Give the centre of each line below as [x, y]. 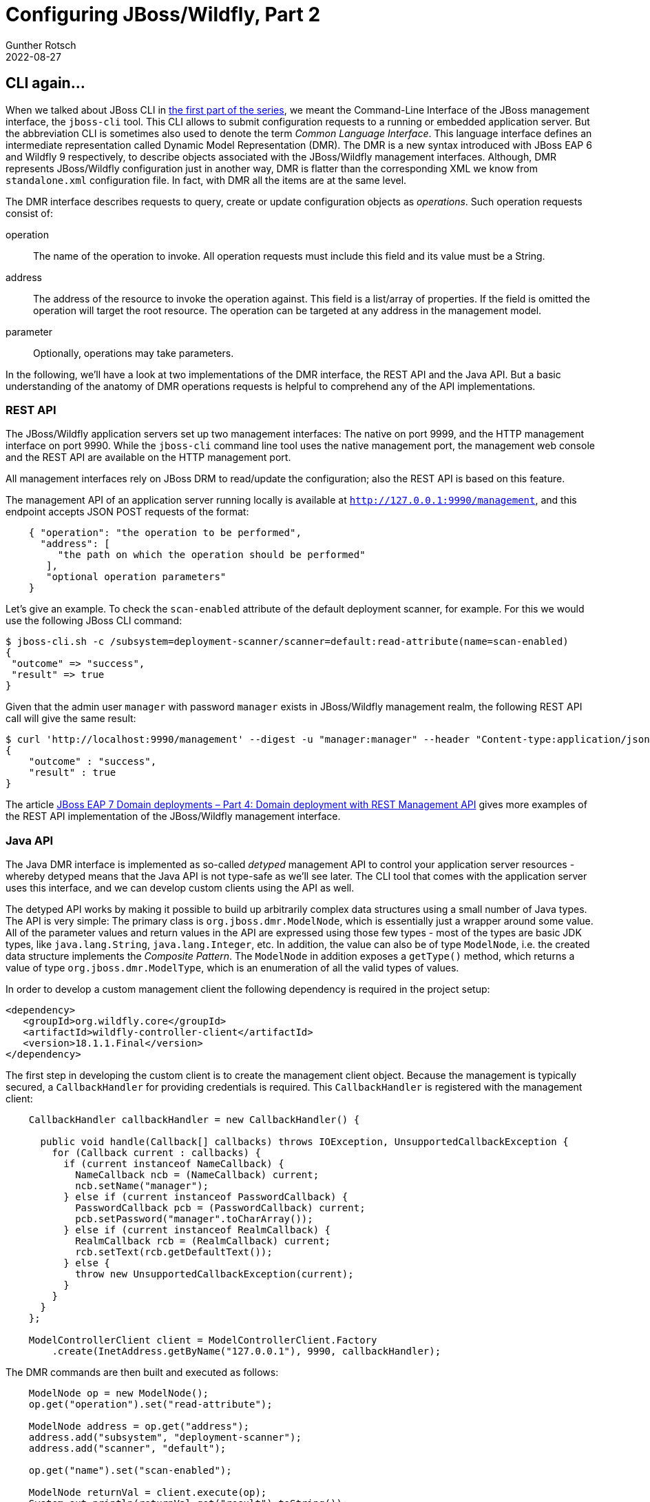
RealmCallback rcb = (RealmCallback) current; [203, 1241]
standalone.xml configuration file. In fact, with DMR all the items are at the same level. [206, 180]
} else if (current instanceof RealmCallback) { [197, 1230]
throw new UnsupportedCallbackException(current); [214, 1274]
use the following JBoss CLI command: [94, 621]
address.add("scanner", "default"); [127, 1449]
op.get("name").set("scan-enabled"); [130, 1471]
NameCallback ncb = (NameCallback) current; [197, 1175]
